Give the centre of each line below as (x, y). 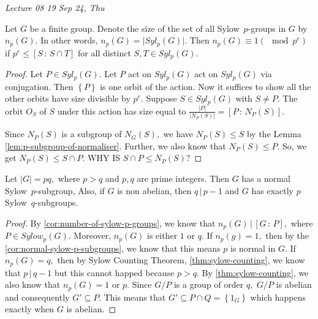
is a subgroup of (92, 134)
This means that (135, 297)
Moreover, (93, 235)
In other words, (69, 40)
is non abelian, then (154, 190)
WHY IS (104, 158)
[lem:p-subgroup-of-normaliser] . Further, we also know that (115, 145)
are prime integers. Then (183, 178)
